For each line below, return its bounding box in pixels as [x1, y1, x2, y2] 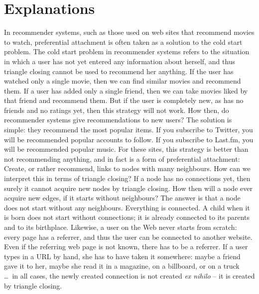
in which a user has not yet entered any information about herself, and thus [4, 56, 236, 66]
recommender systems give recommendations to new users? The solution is [4, 114, 232, 125]
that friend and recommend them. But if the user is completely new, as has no [4, 95, 244, 105]
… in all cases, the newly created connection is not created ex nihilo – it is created [4, 270, 255, 281]
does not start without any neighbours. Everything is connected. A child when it [4, 202, 250, 212]
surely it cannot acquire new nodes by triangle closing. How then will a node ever [4, 183, 253, 193]
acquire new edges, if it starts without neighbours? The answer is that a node [4, 193, 241, 203]
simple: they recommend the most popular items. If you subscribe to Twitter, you [4, 124, 253, 135]
